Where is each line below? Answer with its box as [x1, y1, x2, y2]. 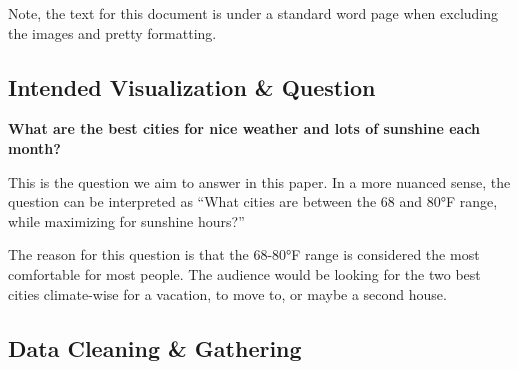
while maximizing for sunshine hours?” [8, 210, 245, 231]
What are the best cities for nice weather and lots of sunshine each [8, 118, 481, 139]
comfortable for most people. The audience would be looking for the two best [8, 263, 481, 284]
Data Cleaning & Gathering [8, 332, 302, 363]
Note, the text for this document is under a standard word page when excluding [8, 3, 499, 23]
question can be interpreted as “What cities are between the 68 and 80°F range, [8, 191, 498, 212]
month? [8, 137, 61, 158]
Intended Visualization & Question [8, 71, 376, 102]
